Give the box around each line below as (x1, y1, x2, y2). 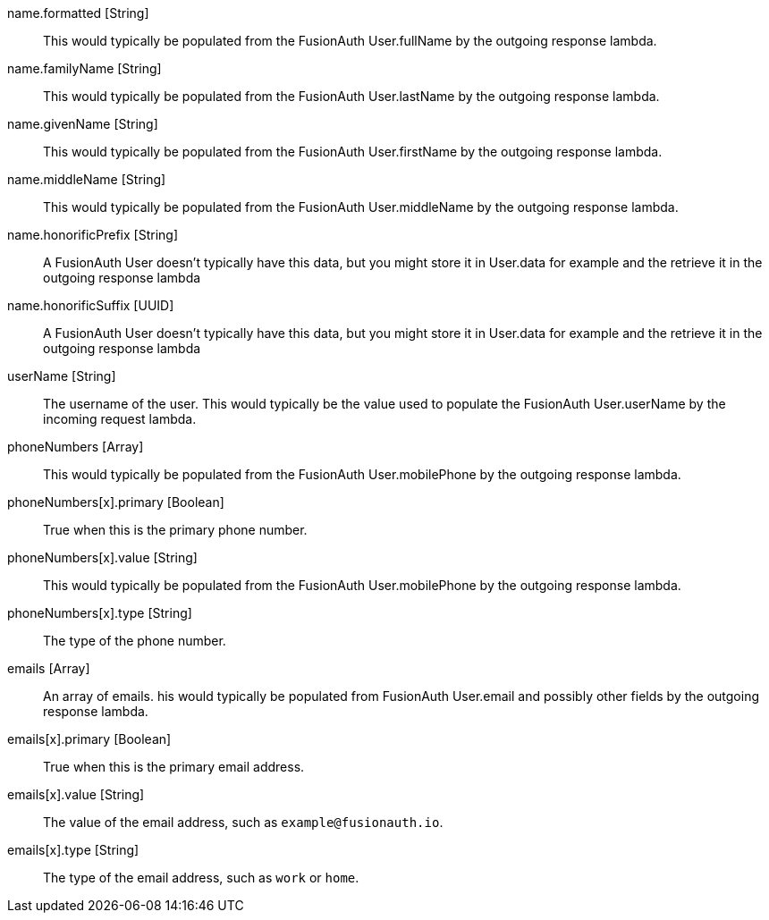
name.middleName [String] (7, 172, 166, 187)
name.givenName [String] (7, 116, 158, 131)
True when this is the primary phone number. (43, 522, 308, 537)
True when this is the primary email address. (43, 759, 305, 774)
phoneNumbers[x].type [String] (7, 605, 192, 620)
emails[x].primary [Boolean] (7, 731, 172, 747)
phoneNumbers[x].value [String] (7, 550, 198, 565)
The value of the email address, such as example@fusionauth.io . (43, 814, 444, 830)
